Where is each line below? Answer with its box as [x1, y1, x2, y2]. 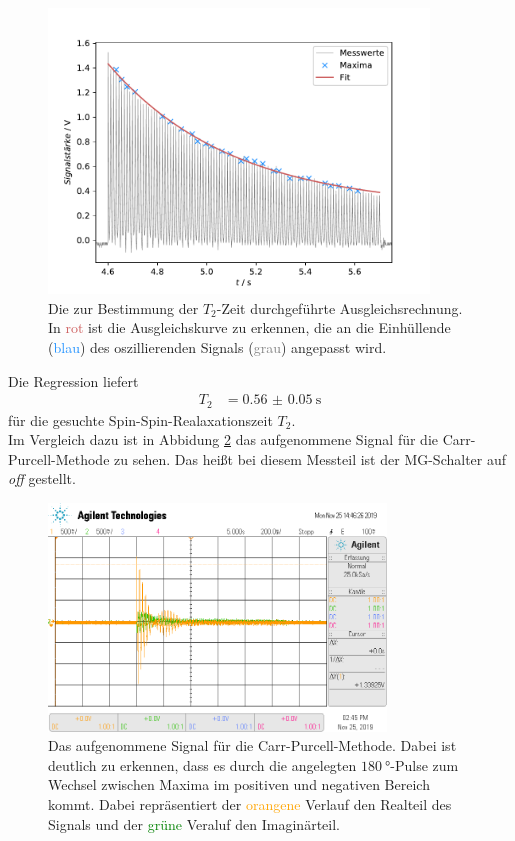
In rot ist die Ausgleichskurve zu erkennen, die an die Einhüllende [48, 317, 451, 338]
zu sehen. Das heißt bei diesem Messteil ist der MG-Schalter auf [114, 448, 507, 469]
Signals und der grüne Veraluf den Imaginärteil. [48, 813, 340, 834]
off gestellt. [8, 468, 76, 489]
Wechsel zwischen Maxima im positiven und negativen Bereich [48, 774, 430, 795]
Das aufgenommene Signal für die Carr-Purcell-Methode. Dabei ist [48, 735, 457, 756]
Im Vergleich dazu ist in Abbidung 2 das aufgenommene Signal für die [8, 429, 438, 450]
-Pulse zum [390, 754, 459, 775]
